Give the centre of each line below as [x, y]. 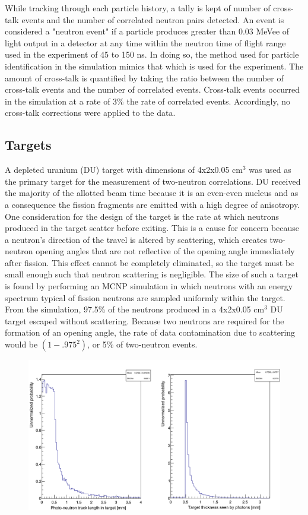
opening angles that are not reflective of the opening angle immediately [165, 251]
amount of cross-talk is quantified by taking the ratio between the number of [144, 78]
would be [21, 344]
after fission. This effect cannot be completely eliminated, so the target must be [150, 262]
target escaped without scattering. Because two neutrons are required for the [145, 320]
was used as [270, 170]
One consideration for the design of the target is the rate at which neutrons [142, 216]
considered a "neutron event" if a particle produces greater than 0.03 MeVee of [147, 31]
